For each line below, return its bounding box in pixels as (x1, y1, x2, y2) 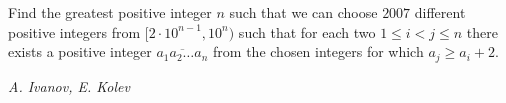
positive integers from (8, 21, 141, 42)
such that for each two (238, 21, 376, 42)
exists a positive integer (8, 41, 152, 62)
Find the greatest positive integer (8, 2, 212, 22)
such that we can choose (229, 2, 378, 22)
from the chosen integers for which (213, 41, 424, 62)
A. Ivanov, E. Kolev (8, 75, 130, 96)
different (414, 2, 466, 22)
